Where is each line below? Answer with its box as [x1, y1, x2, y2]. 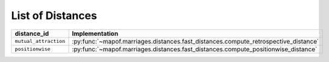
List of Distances [11, 9, 98, 22]
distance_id [14, 29, 49, 38]
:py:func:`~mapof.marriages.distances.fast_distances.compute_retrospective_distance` [72, 37, 319, 45]
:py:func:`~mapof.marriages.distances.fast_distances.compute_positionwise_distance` [72, 45, 318, 53]
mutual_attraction [14, 38, 66, 45]
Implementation [72, 29, 119, 38]
